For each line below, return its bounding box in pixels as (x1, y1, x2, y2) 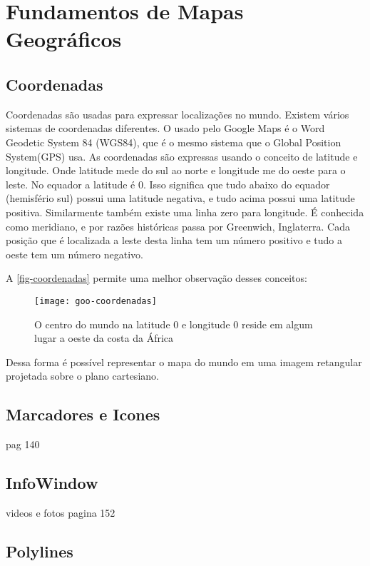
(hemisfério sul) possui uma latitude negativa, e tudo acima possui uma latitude (6, 191, 355, 206)
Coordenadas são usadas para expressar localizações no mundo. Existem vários (6, 106, 349, 121)
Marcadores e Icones (6, 403, 160, 425)
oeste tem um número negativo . (6, 246, 143, 261)
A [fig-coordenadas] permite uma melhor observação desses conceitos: (6, 271, 307, 285)
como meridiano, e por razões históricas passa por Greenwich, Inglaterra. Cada (6, 218, 350, 233)
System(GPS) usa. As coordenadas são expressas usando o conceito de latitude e (6, 148, 358, 163)
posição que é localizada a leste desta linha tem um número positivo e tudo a (6, 233, 343, 248)
